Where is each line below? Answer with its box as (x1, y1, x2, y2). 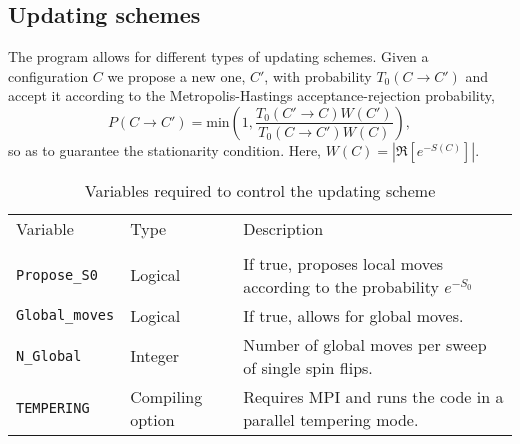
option (130, 407, 175, 431)
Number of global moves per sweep (243, 332, 487, 356)
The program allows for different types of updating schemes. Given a (8, 46, 429, 67)
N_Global (16, 347, 82, 364)
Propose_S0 (16, 266, 98, 283)
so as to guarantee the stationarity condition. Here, (8, 139, 322, 160)
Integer (130, 344, 180, 368)
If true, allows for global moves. (243, 303, 464, 327)
